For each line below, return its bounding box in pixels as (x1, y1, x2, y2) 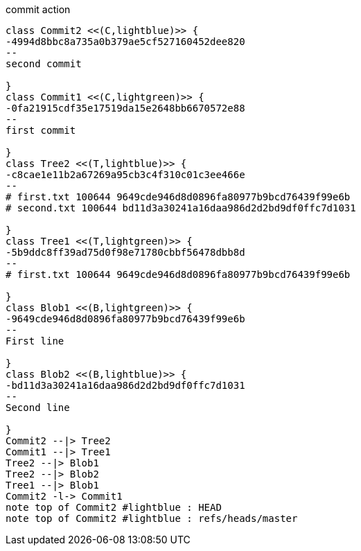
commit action (6, 3, 71, 15)
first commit (6, 125, 76, 136)
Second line (6, 402, 70, 413)
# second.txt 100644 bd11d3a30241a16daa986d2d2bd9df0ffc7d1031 (6, 202, 356, 213)
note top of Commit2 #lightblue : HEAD (6, 502, 222, 513)
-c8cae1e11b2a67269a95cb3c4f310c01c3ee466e (6, 169, 245, 180)
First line (6, 335, 64, 347)
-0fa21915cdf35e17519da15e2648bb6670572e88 (6, 103, 245, 114)
